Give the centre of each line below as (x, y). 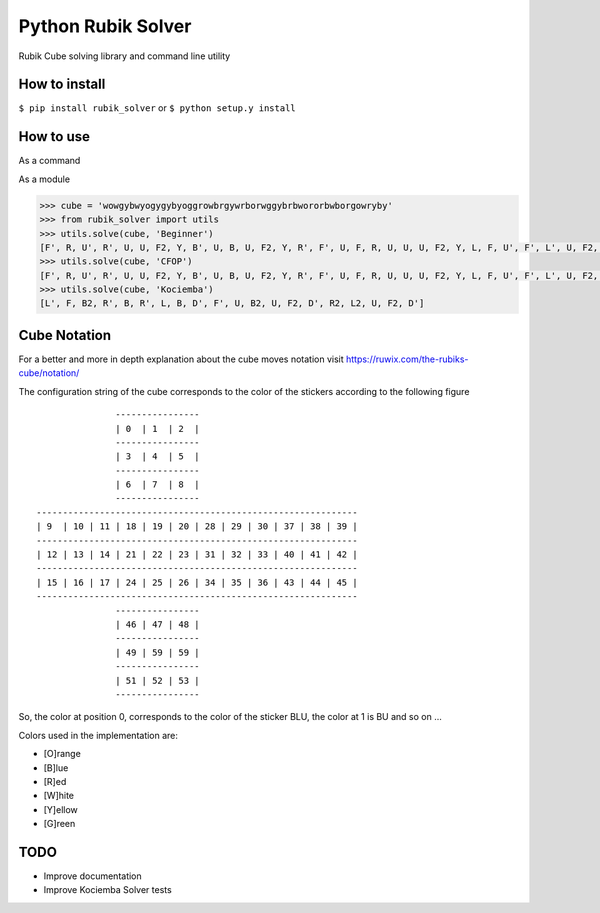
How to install (62, 84)
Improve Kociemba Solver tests (107, 890)
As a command (49, 161)
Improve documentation (92, 876)
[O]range (62, 754)
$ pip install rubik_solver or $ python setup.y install (157, 108)
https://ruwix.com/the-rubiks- (407, 359)
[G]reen (59, 824)
